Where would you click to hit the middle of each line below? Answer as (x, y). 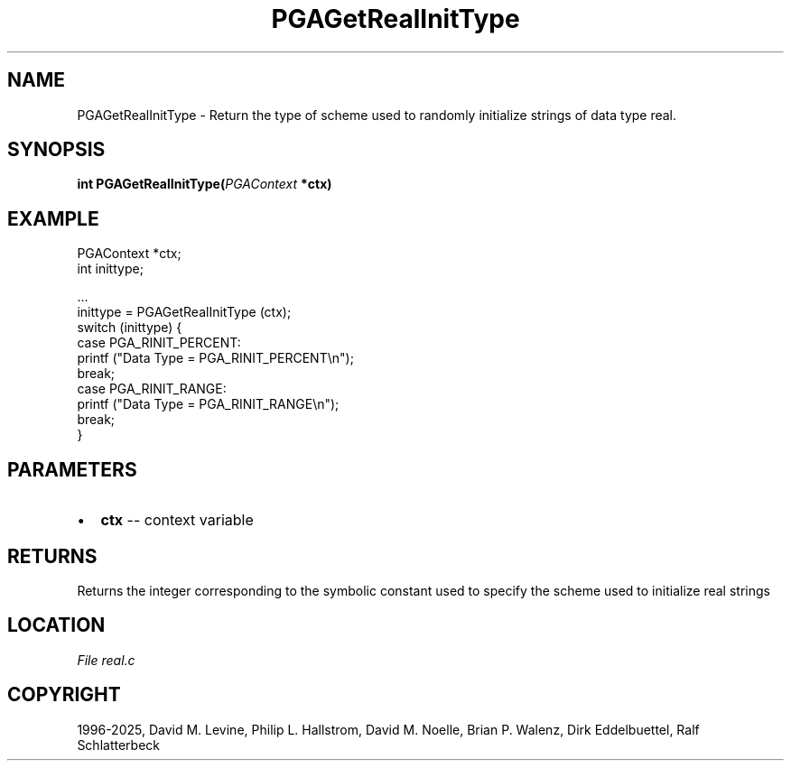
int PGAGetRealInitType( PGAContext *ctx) (205, 184)
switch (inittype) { (130, 328)
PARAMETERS (72, 469)
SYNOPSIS (56, 150)
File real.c (106, 660)
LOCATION (56, 625)
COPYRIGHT (64, 695)
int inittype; (110, 269)
